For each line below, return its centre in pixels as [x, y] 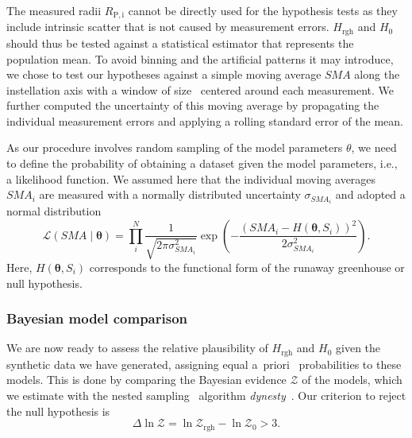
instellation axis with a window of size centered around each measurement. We [200, 89]
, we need [374, 147]
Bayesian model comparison [97, 318]
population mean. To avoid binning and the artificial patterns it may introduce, [200, 58]
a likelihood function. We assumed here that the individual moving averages [191, 178]
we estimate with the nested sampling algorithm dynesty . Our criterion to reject [206, 395]
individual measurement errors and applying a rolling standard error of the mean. [205, 120]
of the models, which [352, 380]
